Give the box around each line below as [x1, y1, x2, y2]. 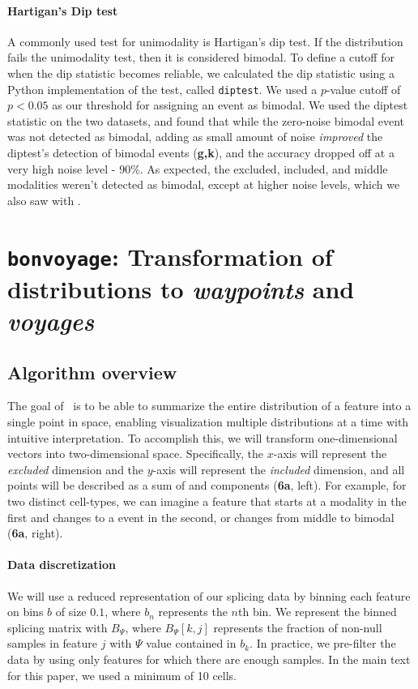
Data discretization [7, 556, 116, 573]
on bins [7, 603, 44, 620]
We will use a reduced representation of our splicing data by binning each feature [7, 587, 411, 604]
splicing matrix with [7, 618, 108, 636]
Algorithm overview [7, 359, 177, 384]
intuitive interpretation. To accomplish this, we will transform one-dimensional [7, 429, 398, 446]
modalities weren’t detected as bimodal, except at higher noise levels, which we [7, 176, 400, 193]
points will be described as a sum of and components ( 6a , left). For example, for [7, 477, 407, 494]
